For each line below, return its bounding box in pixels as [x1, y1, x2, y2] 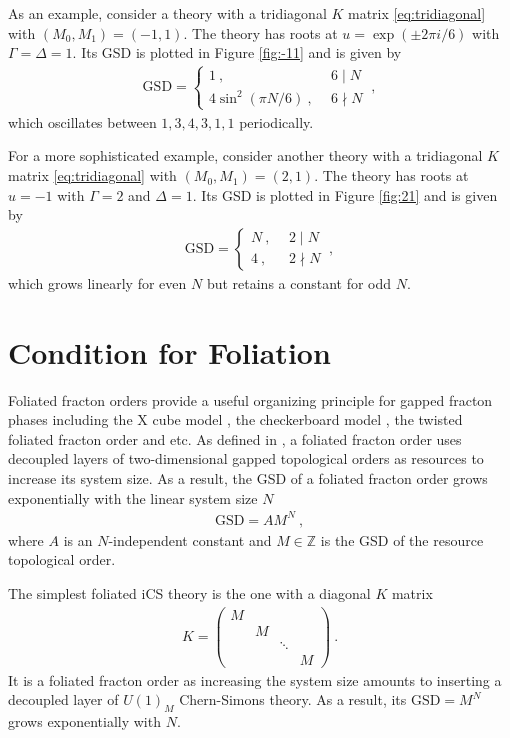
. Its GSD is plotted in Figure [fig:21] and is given [192, 184, 498, 205]
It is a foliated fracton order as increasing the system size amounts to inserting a [8, 669, 502, 690]
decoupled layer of [8, 689, 119, 710]
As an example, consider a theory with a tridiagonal [8, 3, 327, 23]
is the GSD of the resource [320, 529, 484, 550]
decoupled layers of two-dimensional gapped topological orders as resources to [8, 448, 484, 469]
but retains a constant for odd [206, 272, 392, 293]
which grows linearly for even [8, 272, 187, 293]
